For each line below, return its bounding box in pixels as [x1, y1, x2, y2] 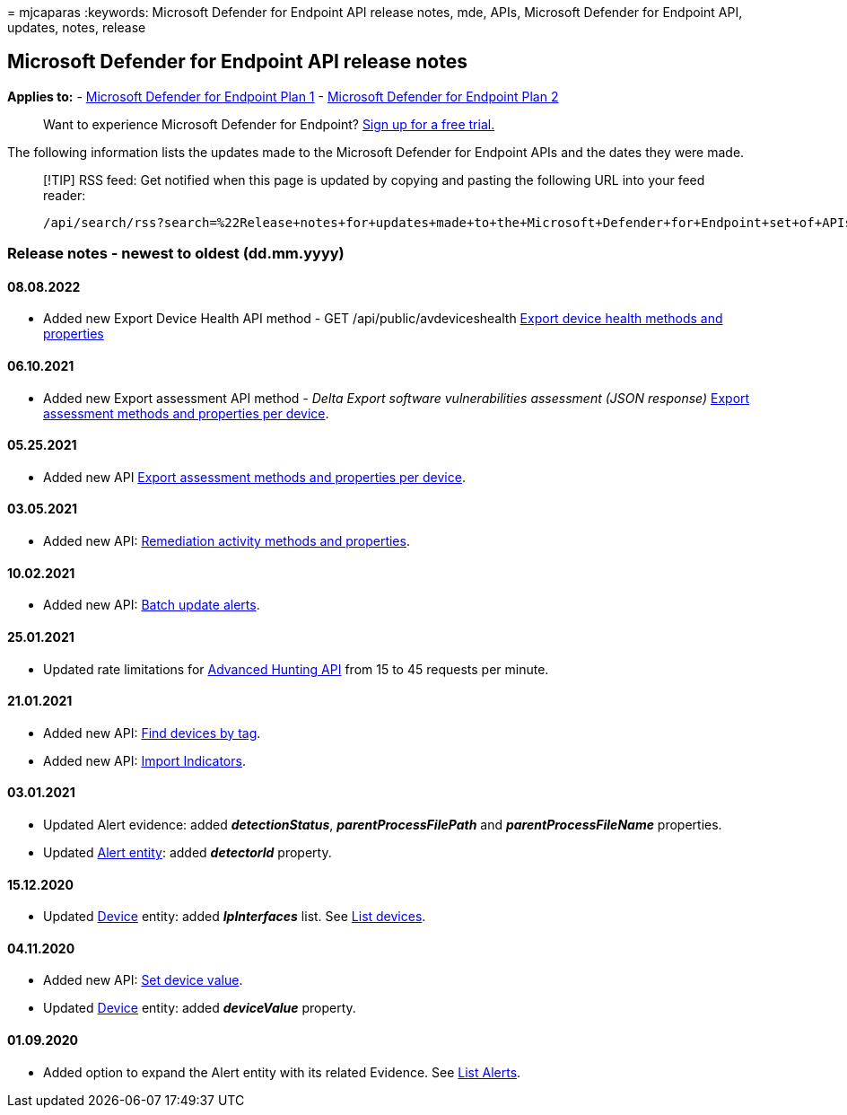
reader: [43, 187, 86, 203]
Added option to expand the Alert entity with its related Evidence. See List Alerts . [43, 1064, 521, 1080]
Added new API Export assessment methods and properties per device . [43, 469, 466, 485]
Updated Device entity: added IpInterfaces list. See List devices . [43, 909, 426, 925]
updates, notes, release [7, 20, 146, 35]
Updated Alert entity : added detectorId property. [43, 844, 332, 860]
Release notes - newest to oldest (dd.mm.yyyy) [7, 244, 345, 263]
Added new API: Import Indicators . [43, 752, 246, 768]
